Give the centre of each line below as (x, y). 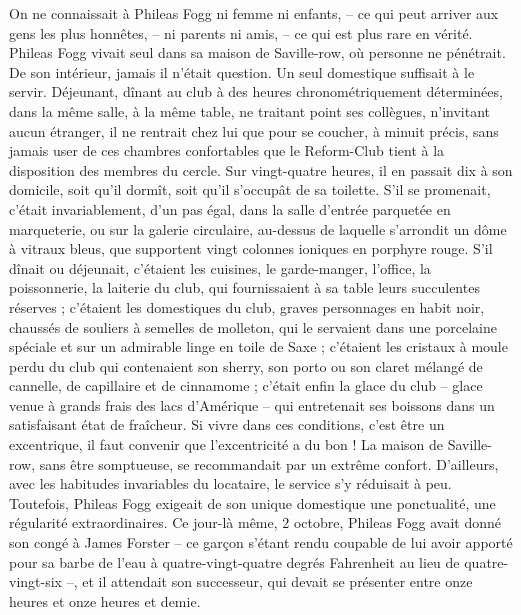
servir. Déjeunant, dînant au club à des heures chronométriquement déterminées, (256, 91)
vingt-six (35, 581)
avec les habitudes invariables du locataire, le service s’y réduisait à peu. (230, 483)
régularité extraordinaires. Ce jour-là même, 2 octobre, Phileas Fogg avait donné (255, 522)
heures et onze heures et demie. (105, 600)
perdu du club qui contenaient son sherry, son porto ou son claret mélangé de (246, 365)
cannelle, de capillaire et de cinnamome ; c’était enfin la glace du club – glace (246, 385)
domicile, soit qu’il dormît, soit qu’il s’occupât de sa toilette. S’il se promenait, (250, 189)
